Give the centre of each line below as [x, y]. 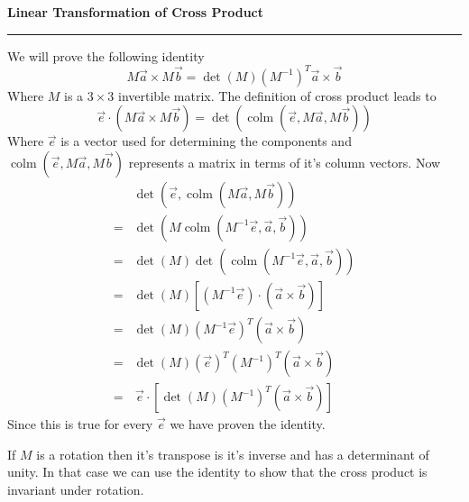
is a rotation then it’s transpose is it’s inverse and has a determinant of [233, 454]
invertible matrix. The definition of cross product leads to [277, 95]
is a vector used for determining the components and [206, 141]
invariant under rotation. [76, 489]
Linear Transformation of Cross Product [136, 12]
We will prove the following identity [106, 55]
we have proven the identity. [248, 424]
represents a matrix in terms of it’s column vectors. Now [285, 162]
